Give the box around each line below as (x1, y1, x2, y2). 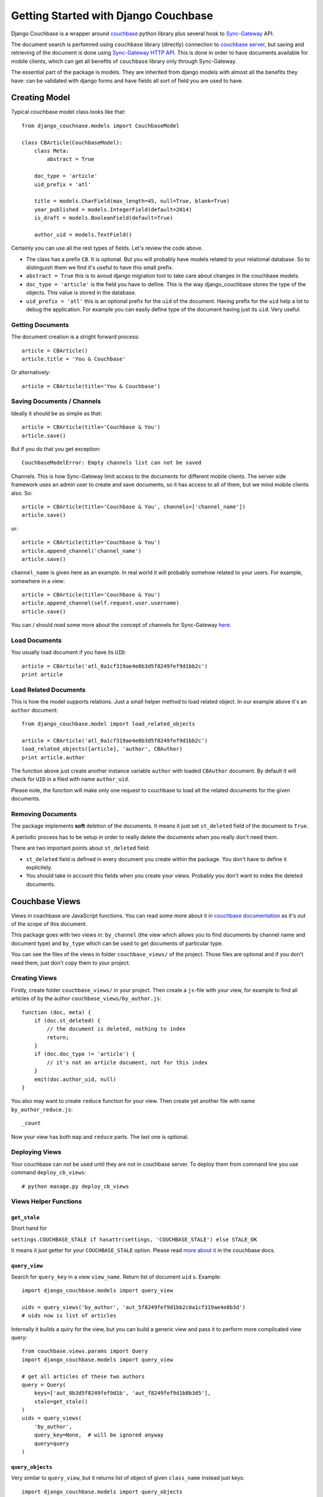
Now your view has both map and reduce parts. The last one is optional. (11, 1133, 189, 1140)
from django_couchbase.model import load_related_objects (22, 720, 196, 728)
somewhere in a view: (11, 577, 65, 584)
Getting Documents (11, 320, 69, 329)
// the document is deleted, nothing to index (47, 1026, 186, 1032)
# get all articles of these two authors (22, 1373, 145, 1380)
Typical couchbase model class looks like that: (11, 108, 126, 116)
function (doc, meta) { (22, 1009, 92, 1016)
